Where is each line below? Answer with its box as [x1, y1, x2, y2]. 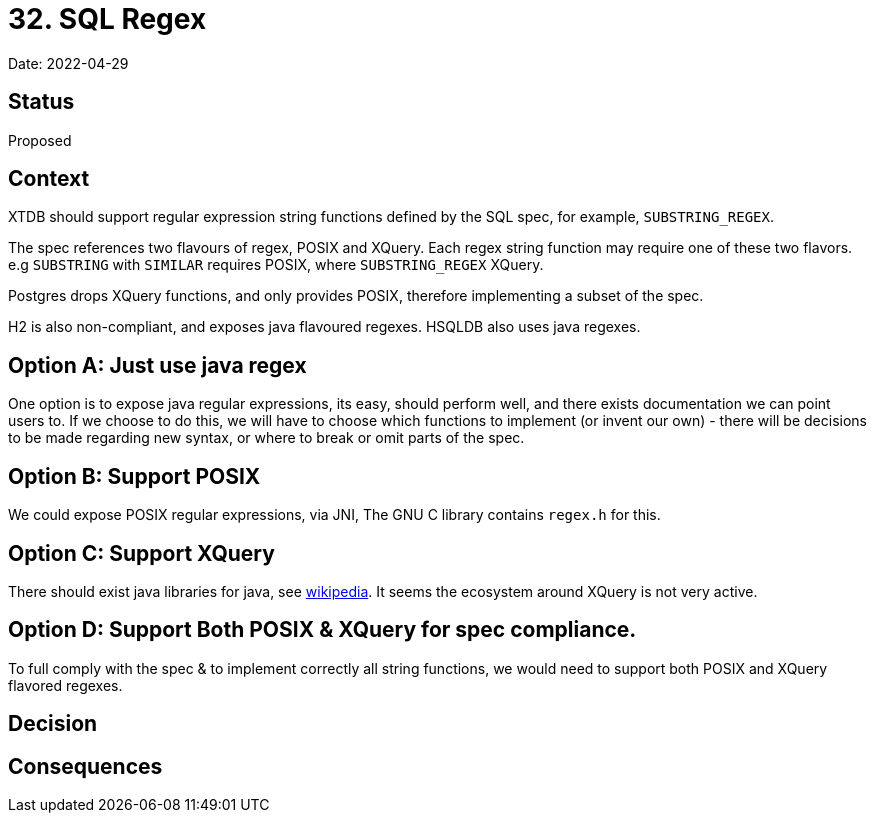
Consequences [8, 753, 163, 779]
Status [8, 89, 75, 115]
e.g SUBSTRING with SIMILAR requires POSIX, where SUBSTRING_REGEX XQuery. [8, 256, 544, 274]
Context [8, 166, 90, 192]
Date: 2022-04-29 [8, 54, 129, 72]
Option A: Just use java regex [8, 352, 307, 378]
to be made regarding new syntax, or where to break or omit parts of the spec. [8, 429, 525, 447]
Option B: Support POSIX [8, 463, 261, 489]
